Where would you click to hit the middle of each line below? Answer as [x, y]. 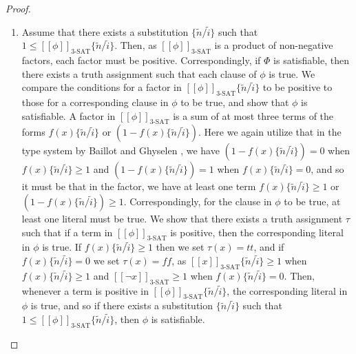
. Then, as [136, 45]
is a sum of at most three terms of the [253, 115]
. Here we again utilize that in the [270, 132]
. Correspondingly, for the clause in [198, 201]
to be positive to [297, 87]
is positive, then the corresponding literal [257, 232]
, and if [269, 247]
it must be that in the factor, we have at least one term [139, 186]
